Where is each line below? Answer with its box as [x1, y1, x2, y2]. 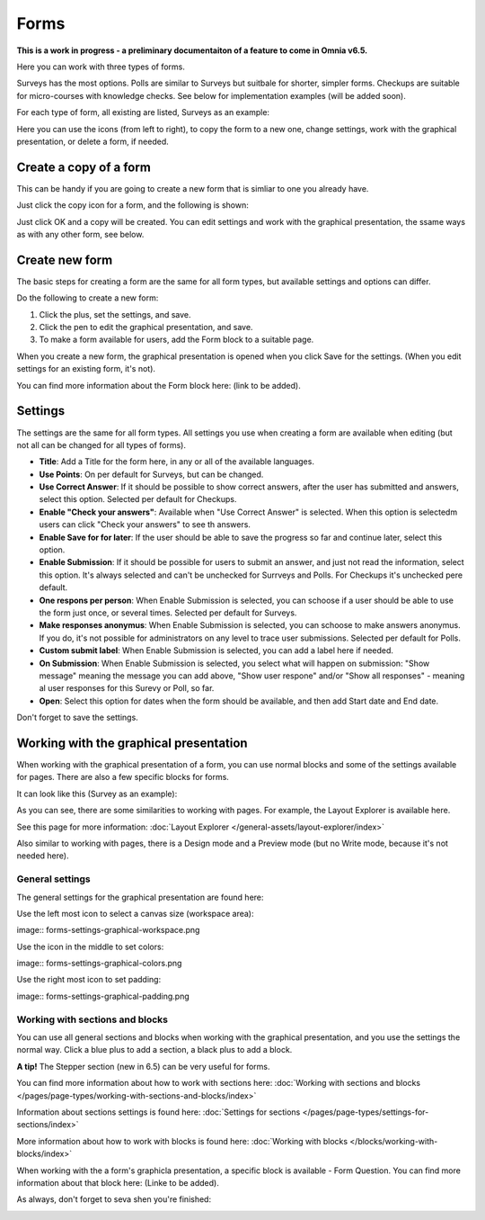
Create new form [16, 252, 113, 267]
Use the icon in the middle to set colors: [16, 941, 164, 952]
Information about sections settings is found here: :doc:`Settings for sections [16, 1107, 301, 1117]
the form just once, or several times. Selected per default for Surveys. [39, 607, 297, 618]
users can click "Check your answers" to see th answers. [39, 519, 251, 530]
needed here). [16, 850, 69, 861]
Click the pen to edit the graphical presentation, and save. [39, 322, 253, 333]
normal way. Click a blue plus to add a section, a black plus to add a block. [16, 1045, 293, 1055]
